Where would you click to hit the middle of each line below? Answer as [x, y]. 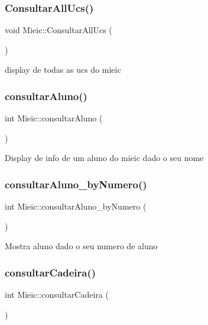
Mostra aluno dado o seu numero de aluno [81, 246]
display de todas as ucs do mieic [63, 70]
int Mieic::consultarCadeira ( [57, 295]
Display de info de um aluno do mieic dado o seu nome [104, 158]
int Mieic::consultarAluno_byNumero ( [76, 206]
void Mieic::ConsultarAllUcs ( [58, 30]
